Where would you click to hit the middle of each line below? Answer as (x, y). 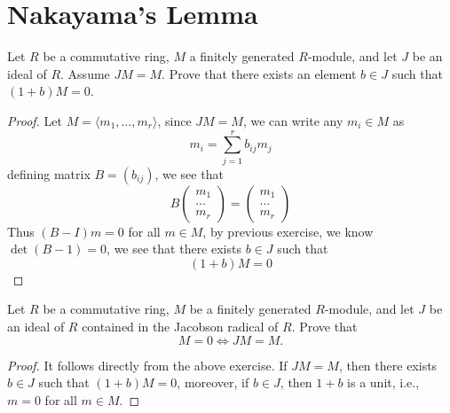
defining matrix (49, 173)
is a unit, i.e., (383, 382)
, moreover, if (213, 382)
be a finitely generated (250, 309)
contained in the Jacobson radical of (180, 326)
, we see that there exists (174, 249)
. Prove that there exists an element (259, 73)
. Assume (85, 73)
